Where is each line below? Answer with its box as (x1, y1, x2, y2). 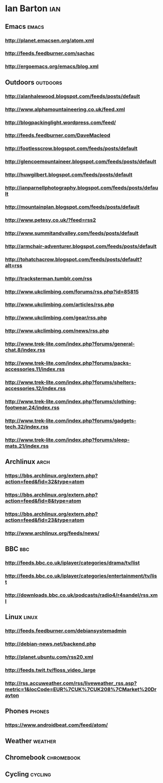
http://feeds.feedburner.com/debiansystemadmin (5, 627, 127, 634)
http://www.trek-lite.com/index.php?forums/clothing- (5, 398, 137, 405)
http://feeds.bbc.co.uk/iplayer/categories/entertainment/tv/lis (5, 573, 157, 580)
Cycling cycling (5, 770, 51, 778)
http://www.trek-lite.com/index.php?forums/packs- (5, 360, 131, 366)
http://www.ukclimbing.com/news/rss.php (5, 327, 109, 334)
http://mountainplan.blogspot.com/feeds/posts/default (5, 203, 140, 210)
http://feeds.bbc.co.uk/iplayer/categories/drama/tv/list (5, 560, 140, 566)
